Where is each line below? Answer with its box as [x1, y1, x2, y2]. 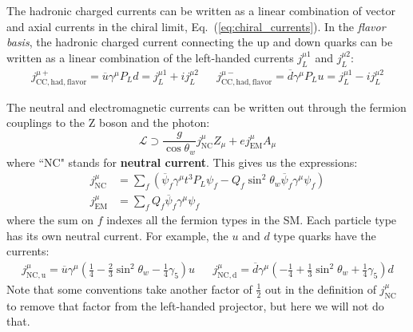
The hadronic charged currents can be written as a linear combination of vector [6, 2, 395, 18]
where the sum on [6, 211, 93, 228]
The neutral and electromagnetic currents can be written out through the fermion [6, 98, 407, 115]
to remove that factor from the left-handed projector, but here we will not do [6, 297, 384, 314]
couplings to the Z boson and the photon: [6, 114, 210, 131]
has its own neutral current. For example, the [6, 227, 228, 243]
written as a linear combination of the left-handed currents [6, 49, 294, 65]
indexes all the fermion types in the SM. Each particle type [106, 211, 397, 228]
